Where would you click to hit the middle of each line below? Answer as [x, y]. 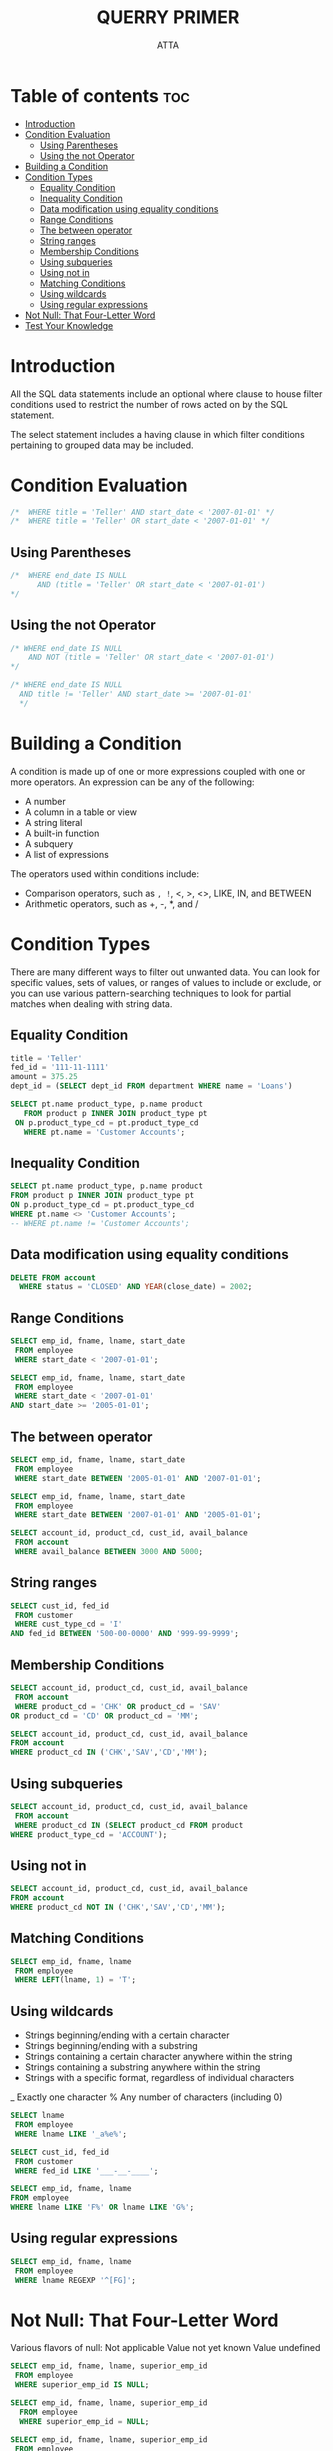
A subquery [49, 843]
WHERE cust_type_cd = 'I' [68, 1624]
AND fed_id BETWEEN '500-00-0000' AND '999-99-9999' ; [125, 1634]
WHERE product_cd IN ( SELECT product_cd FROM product [129, 1825]
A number [45, 801]
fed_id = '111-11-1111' [60, 1067]
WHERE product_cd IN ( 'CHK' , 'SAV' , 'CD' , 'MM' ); [109, 1752]
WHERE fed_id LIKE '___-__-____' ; [86, 2171]
